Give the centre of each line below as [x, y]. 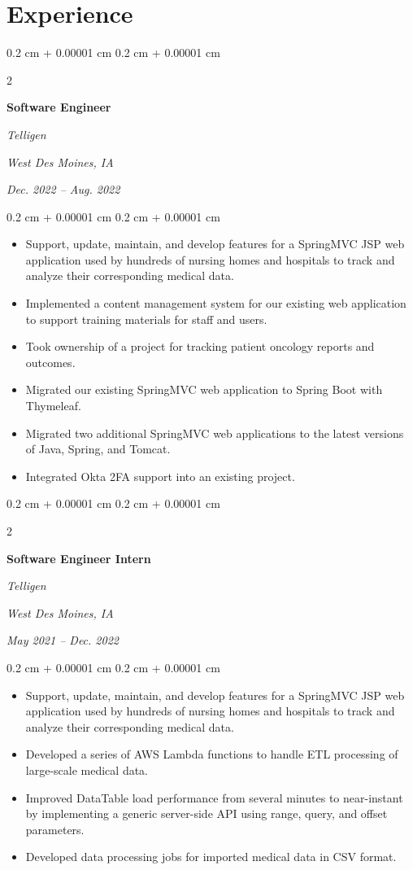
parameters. [55, 829]
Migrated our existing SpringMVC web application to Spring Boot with [204, 389]
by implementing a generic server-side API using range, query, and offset [206, 813]
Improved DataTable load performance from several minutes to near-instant [214, 797]
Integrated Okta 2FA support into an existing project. [160, 476]
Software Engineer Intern [79, 558]
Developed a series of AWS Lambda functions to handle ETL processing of [212, 754]
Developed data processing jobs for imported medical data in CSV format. [211, 857]
